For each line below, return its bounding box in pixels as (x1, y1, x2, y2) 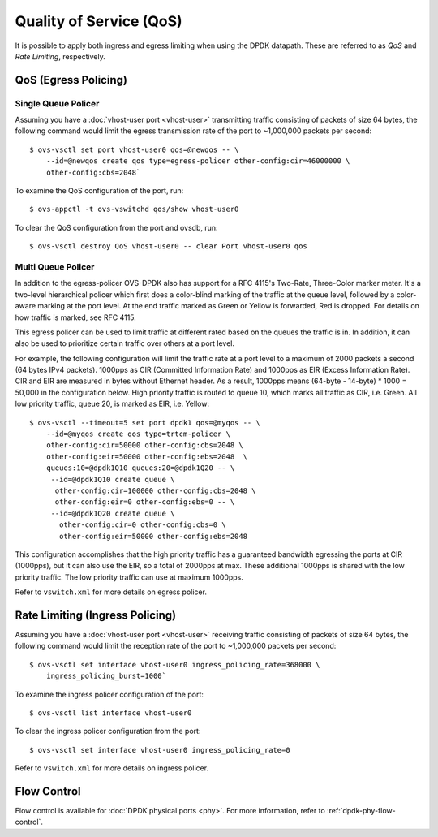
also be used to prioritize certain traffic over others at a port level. (15, 339, 235, 348)
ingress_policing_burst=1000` (45, 671, 166, 681)
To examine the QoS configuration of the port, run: (15, 186, 184, 196)
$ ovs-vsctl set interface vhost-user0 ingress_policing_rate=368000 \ (29, 660, 320, 669)
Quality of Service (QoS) (15, 12, 182, 30)
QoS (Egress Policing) (15, 73, 127, 87)
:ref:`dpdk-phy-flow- (327, 806, 397, 816)
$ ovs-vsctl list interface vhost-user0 (29, 708, 192, 718)
